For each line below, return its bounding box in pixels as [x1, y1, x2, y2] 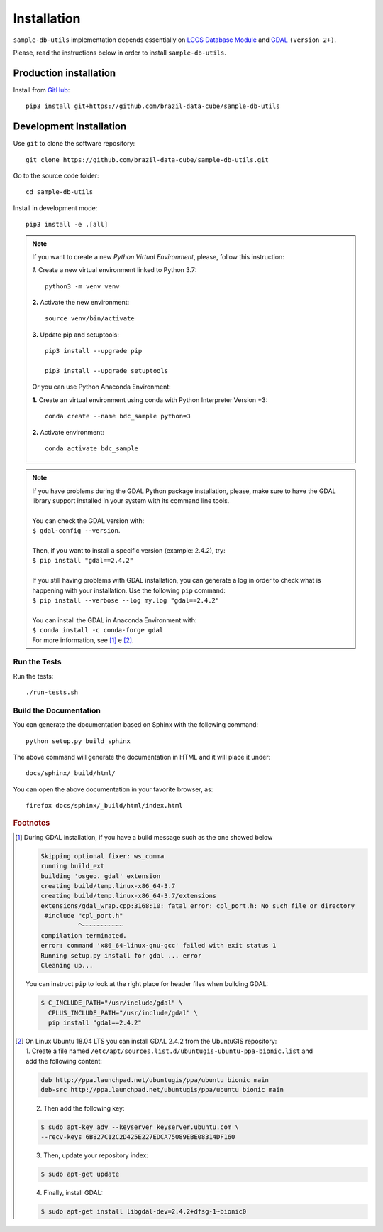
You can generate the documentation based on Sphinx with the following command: [13, 720, 259, 729]
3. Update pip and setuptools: [32, 330, 120, 339]
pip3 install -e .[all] [26, 220, 109, 229]
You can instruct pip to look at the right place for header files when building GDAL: [26, 980, 269, 988]
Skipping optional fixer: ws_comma [40, 852, 165, 860]
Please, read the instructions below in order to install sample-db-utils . [13, 48, 226, 57]
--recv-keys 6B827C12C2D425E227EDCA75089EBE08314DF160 [40, 1133, 235, 1141]
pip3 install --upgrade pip [45, 347, 143, 355]
